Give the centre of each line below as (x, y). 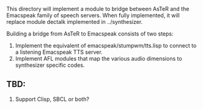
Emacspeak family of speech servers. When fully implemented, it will (93, 15)
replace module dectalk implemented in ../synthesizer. (75, 22)
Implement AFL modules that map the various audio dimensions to (98, 58)
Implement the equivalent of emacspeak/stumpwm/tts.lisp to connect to (106, 46)
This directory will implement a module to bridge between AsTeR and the (98, 9)
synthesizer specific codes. (50, 65)
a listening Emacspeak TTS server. (59, 52)
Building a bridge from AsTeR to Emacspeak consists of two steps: (90, 34)
